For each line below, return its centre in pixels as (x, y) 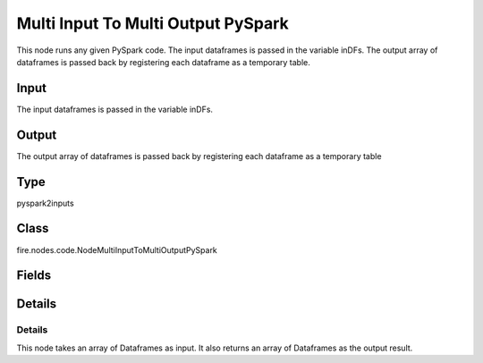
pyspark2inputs (46, 203)
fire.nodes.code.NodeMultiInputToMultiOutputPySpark (117, 249)
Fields (34, 276)
